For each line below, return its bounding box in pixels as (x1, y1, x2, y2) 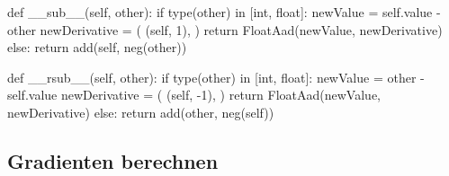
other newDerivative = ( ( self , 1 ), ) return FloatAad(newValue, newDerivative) (7, 20, 443, 39)
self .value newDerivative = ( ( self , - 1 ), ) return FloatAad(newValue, (7, 85, 381, 104)
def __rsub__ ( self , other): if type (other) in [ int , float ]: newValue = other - (7, 67, 425, 86)
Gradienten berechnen (7, 146, 219, 174)
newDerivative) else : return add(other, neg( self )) (7, 102, 274, 121)
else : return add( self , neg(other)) (7, 38, 187, 57)
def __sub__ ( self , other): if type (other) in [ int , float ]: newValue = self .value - (7, 3, 441, 21)
